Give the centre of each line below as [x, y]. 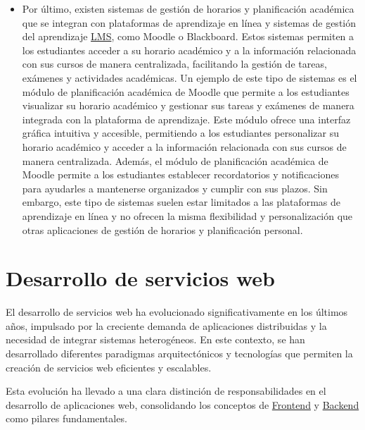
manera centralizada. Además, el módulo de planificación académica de [175, 160]
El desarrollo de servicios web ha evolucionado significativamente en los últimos [177, 312]
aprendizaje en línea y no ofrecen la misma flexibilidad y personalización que [187, 215]
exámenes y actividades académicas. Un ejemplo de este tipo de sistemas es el [190, 77]
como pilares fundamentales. [66, 418]
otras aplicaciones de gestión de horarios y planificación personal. [162, 229]
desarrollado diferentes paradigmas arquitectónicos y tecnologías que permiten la [179, 353]
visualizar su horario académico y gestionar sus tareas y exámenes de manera [188, 105]
